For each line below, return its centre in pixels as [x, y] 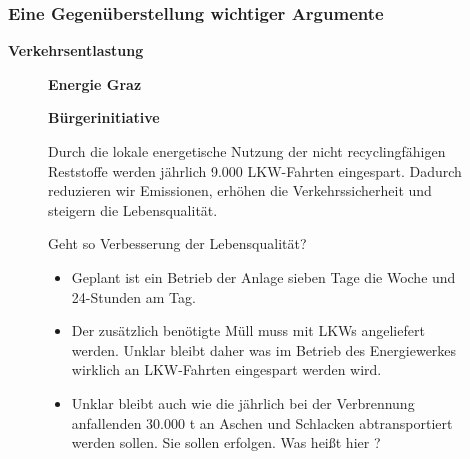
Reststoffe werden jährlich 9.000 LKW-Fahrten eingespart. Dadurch [255, 170]
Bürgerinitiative [104, 117]
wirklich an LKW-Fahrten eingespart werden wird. [226, 369]
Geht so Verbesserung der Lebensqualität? [177, 243]
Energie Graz [95, 83]
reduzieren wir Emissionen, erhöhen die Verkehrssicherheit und [240, 190]
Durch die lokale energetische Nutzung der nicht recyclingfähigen [247, 151]
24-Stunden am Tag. [133, 296]
